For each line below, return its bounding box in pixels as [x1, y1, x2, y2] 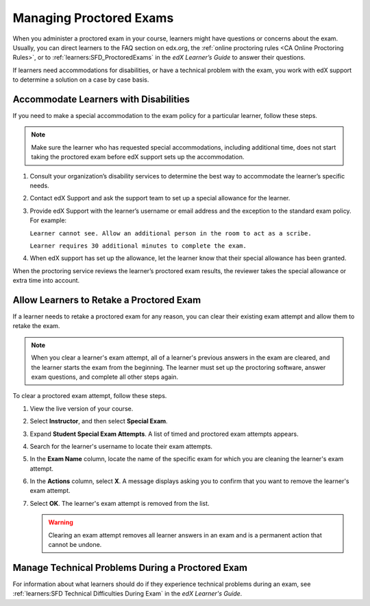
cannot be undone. [48, 541, 102, 549]
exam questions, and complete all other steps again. [31, 373, 179, 381]
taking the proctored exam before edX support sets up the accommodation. [31, 153, 245, 161]
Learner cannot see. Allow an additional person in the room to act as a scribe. [29, 229, 312, 237]
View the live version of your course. [29, 404, 134, 412]
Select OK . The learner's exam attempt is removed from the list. [29, 499, 210, 507]
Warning [48, 518, 73, 526]
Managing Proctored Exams [12, 10, 174, 25]
